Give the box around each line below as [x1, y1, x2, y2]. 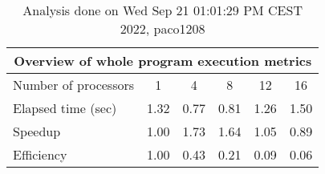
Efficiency [13, 145, 67, 164]
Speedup [13, 122, 61, 140]
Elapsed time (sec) [13, 99, 117, 117]
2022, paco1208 [120, 19, 205, 38]
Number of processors [13, 75, 135, 94]
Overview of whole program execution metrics [14, 51, 312, 70]
